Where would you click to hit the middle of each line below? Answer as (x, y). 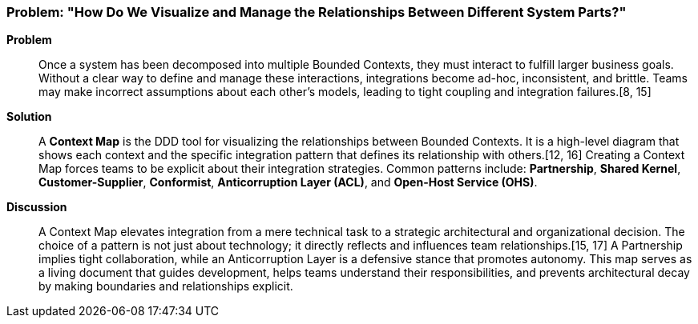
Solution (29, 117)
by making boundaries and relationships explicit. (166, 286)
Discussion (37, 207)
